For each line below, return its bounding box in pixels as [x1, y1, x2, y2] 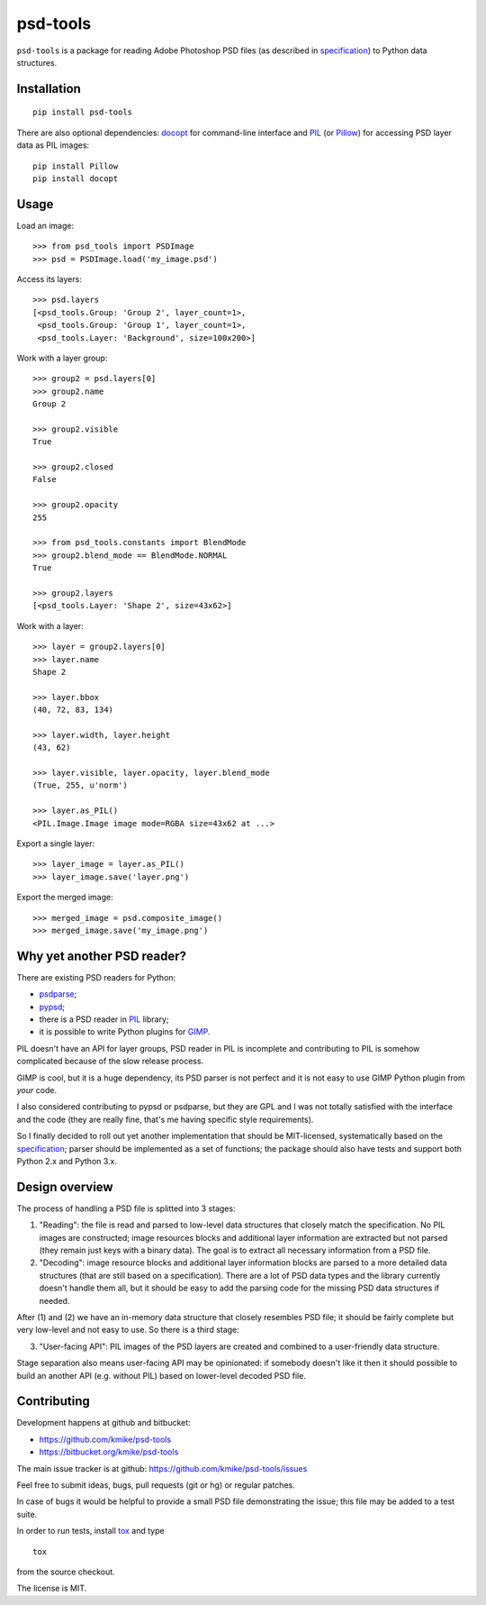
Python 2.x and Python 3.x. [16, 1155, 117, 1166]
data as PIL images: [16, 140, 90, 150]
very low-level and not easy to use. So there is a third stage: [16, 1325, 240, 1336]
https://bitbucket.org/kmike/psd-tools [39, 1446, 179, 1457]
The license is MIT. [16, 1582, 87, 1594]
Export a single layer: [16, 838, 95, 849]
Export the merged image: [16, 892, 114, 903]
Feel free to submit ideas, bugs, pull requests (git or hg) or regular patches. [16, 1480, 296, 1491]
